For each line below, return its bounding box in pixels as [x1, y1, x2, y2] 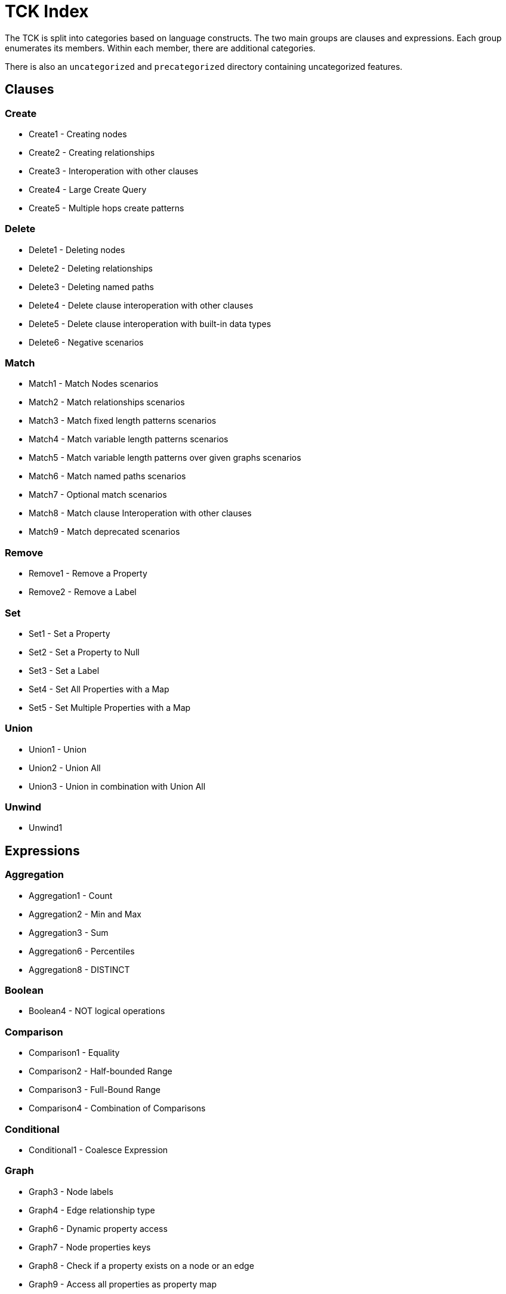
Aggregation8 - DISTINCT [29, 964, 130, 975]
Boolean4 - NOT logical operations [29, 1006, 165, 1016]
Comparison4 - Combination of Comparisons [29, 1103, 206, 1114]
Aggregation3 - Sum [29, 927, 109, 938]
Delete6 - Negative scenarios [29, 337, 144, 347]
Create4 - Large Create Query [29, 184, 147, 195]
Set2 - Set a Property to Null [29, 646, 140, 657]
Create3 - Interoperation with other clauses [29, 165, 199, 176]
